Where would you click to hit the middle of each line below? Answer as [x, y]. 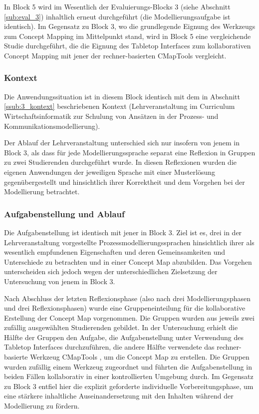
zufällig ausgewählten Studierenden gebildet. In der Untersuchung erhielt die [121, 327]
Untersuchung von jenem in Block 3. [60, 281]
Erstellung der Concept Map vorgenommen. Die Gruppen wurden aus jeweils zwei [129, 317]
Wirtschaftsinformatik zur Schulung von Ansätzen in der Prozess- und [111, 116]
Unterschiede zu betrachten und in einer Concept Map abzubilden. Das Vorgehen [128, 261]
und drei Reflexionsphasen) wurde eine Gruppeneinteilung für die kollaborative [125, 308]
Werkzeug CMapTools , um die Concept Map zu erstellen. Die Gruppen [140, 357]
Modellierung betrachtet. [42, 192]
